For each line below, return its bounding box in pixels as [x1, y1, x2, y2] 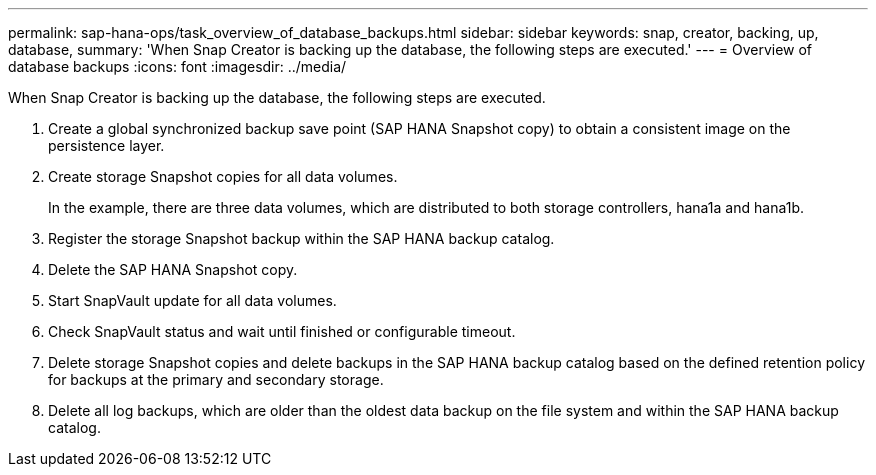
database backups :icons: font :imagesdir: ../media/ [8, 58, 347, 75]
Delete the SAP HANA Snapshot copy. [48, 261, 298, 278]
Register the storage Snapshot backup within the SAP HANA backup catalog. [48, 230, 555, 247]
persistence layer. [48, 137, 165, 154]
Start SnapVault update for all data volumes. [48, 292, 337, 309]
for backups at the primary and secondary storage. [48, 371, 384, 388]
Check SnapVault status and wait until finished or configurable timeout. [48, 323, 516, 340]
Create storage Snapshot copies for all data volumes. [48, 168, 398, 185]
